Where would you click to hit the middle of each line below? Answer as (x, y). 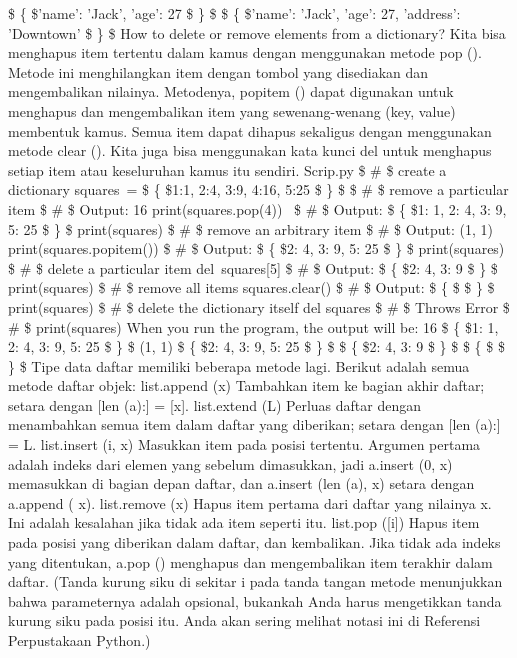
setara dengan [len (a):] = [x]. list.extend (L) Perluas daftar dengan (214, 404)
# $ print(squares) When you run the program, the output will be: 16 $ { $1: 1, (253, 326)
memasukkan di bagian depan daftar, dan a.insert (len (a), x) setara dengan (241, 483)
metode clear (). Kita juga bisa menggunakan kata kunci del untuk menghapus (250, 150)
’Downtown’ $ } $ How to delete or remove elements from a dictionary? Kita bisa (257, 32)
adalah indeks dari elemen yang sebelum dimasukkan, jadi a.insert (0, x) (230, 463)
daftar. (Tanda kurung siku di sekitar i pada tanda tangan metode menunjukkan (255, 581)
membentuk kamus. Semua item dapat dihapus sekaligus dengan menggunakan (250, 130)
